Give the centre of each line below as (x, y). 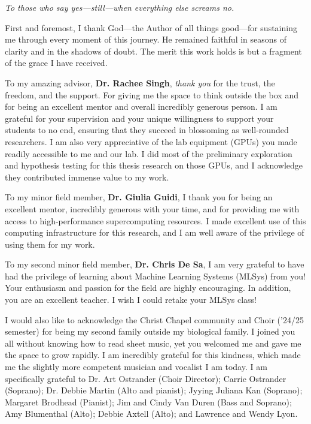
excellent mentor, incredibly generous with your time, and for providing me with (152, 208)
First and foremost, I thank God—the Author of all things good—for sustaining (151, 27)
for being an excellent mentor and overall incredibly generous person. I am (141, 106)
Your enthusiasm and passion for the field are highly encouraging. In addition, (148, 288)
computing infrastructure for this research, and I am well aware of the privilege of (155, 232)
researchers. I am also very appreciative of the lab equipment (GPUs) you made (151, 141)
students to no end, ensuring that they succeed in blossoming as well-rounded (147, 130)
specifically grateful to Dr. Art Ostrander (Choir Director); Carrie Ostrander (146, 378)
